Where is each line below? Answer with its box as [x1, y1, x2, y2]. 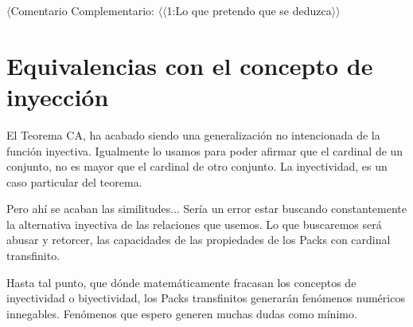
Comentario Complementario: [10, 2, 154, 18]
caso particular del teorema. [6, 173, 142, 190]
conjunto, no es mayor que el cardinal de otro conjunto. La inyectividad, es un [6, 158, 388, 175]
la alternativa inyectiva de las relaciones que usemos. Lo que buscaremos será [6, 215, 382, 232]
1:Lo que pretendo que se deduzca [166, 2, 332, 18]
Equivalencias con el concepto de [6, 49, 373, 81]
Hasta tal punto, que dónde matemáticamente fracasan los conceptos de [6, 274, 357, 290]
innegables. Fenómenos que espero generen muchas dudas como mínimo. [6, 305, 357, 321]
